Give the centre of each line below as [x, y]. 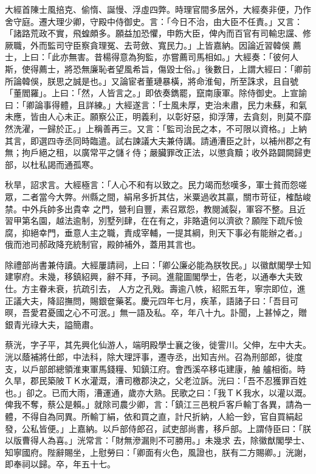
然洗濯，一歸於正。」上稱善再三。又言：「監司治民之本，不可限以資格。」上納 [156, 128]
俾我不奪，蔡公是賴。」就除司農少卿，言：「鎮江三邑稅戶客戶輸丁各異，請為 [154, 404]
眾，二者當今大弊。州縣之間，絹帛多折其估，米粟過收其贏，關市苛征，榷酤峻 [158, 196]
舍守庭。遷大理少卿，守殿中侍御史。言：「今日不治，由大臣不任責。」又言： [154, 21]
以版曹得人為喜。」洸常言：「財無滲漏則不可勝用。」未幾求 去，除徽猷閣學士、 [157, 440]
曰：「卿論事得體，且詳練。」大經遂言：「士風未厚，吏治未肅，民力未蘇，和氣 [156, 104]
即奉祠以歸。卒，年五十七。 [60, 464]
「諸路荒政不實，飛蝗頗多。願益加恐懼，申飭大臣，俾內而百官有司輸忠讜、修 [158, 33]
